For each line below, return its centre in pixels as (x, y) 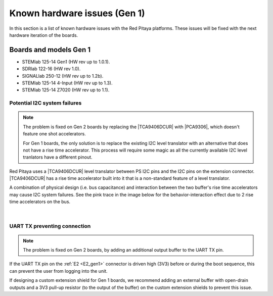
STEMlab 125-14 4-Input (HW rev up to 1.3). (67, 83)
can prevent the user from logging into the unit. (59, 271)
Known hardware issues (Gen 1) (77, 13)
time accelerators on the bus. (40, 202)
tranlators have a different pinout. (58, 157)
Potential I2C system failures (45, 103)
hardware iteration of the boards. (44, 35)
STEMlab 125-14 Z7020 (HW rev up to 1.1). (66, 90)
